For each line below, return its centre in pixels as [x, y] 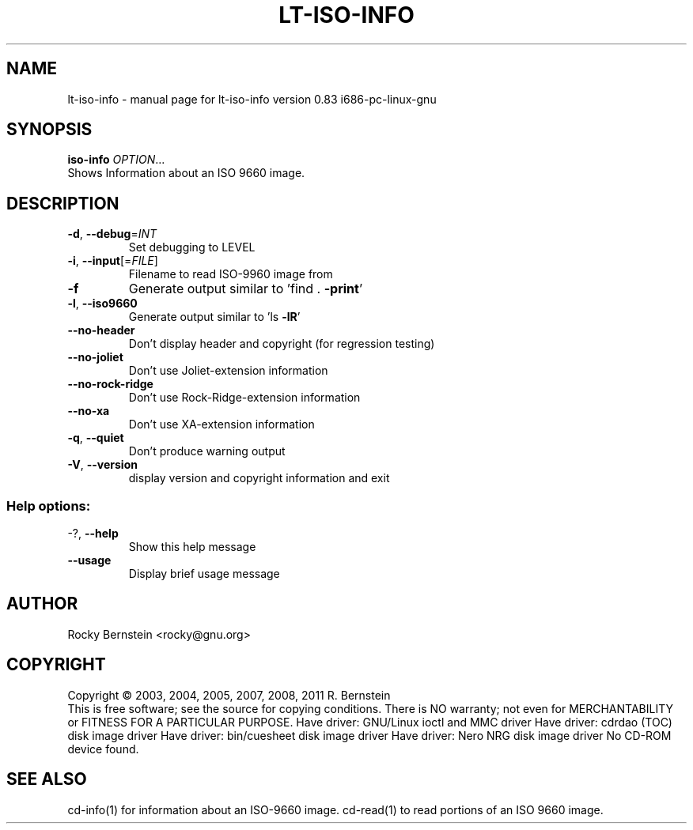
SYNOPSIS [49, 130]
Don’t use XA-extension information [222, 424]
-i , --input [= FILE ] [113, 261]
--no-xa [89, 411]
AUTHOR [42, 604]
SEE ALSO [47, 779]
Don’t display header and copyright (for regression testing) [282, 344]
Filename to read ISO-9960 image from [231, 274]
